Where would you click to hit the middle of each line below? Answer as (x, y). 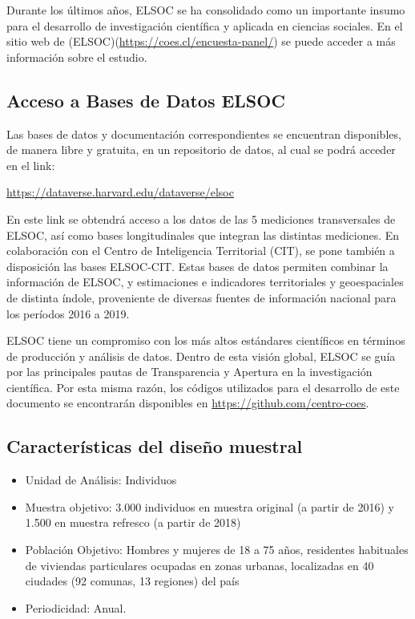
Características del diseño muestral (155, 446)
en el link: (31, 165)
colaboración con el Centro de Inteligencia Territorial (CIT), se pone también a (201, 251)
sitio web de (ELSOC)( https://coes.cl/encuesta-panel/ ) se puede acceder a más (201, 41)
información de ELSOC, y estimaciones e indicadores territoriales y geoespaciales (205, 282)
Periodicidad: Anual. (76, 607)
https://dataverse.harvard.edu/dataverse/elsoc (120, 192)
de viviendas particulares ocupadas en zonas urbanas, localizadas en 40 (199, 565)
